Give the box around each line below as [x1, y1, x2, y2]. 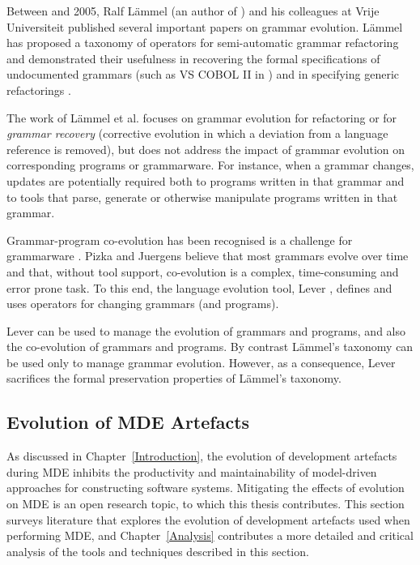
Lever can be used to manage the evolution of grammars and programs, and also [6, 322, 406, 339]
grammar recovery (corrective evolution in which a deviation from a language [6, 125, 388, 142]
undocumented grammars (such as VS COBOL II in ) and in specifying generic [6, 66, 399, 83]
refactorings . [6, 81, 71, 98]
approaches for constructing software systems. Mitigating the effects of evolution [6, 479, 405, 496]
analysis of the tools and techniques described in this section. [6, 542, 309, 559]
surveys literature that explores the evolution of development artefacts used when [6, 511, 410, 528]
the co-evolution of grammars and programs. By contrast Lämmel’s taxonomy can [6, 338, 414, 355]
